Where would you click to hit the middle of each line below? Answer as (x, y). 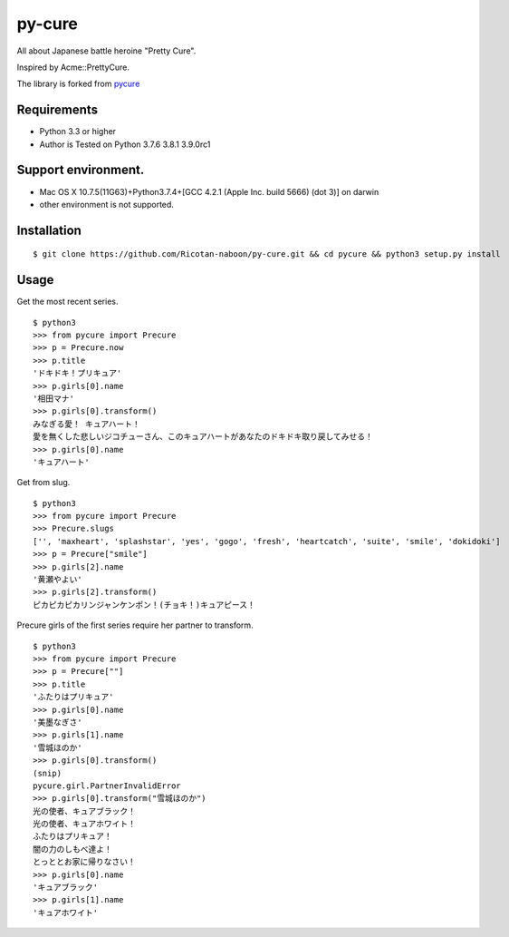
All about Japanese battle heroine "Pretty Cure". (106, 51)
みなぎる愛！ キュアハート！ (86, 424)
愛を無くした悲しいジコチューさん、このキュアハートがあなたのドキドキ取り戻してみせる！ (203, 437)
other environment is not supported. (106, 204)
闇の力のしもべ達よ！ (72, 849)
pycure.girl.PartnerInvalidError (107, 786)
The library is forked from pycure (78, 84)
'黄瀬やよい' (58, 580)
